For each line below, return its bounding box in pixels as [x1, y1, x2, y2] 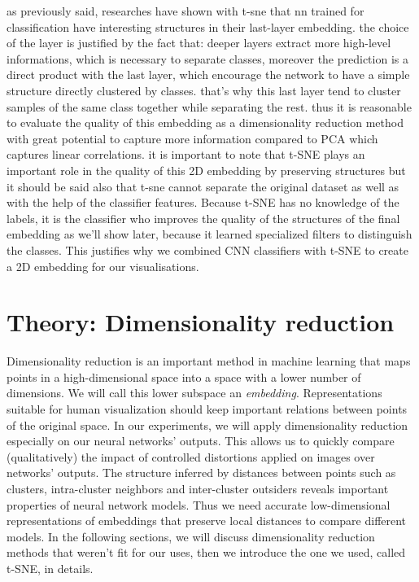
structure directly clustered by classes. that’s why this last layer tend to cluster [7, 81, 401, 98]
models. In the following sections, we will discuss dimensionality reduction [7, 527, 375, 545]
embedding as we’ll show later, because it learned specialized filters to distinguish [7, 225, 412, 243]
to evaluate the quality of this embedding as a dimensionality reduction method [7, 114, 404, 131]
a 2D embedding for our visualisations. [7, 257, 199, 274]
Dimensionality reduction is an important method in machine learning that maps [7, 352, 411, 370]
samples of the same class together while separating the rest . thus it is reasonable [7, 98, 412, 115]
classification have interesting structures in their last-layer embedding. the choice [7, 18, 409, 35]
